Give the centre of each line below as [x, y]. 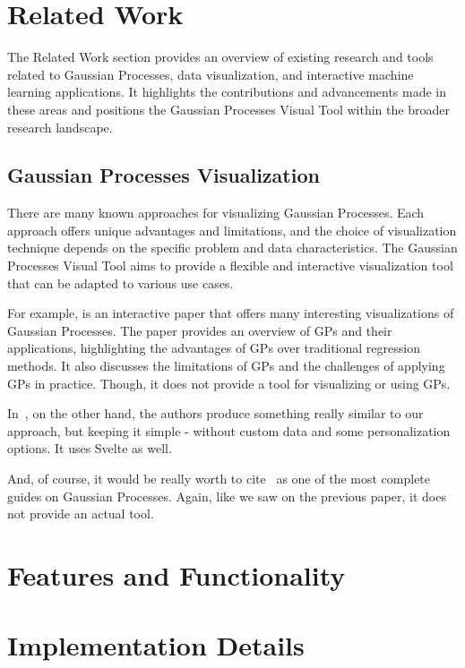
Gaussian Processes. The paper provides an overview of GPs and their [200, 330]
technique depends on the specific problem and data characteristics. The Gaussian [232, 248]
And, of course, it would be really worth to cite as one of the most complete [219, 479]
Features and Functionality [177, 574]
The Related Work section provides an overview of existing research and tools [220, 57]
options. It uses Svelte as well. [90, 448]
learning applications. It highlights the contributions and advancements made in [227, 92]
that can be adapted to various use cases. [121, 283]
